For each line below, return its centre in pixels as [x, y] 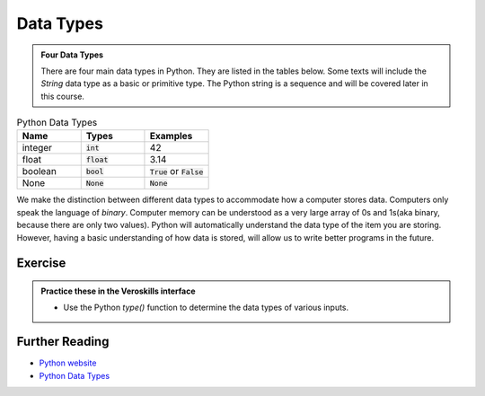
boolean [40, 172]
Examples [171, 136]
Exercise [41, 264]
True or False [176, 172]
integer [37, 148]
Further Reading [63, 342]
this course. [63, 96]
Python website [68, 363]
